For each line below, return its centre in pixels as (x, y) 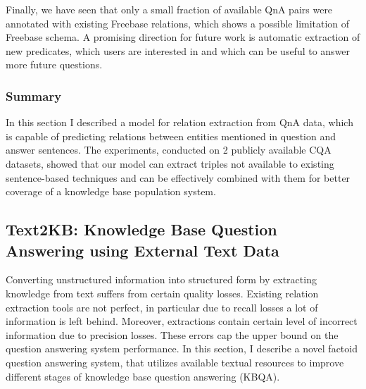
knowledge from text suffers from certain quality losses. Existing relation (162, 293)
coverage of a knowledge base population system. (111, 191)
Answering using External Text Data (143, 250)
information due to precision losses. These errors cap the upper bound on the (172, 334)
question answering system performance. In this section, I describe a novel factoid (182, 348)
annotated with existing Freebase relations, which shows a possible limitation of (178, 23)
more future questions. (54, 64)
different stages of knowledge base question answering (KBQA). (143, 376)
